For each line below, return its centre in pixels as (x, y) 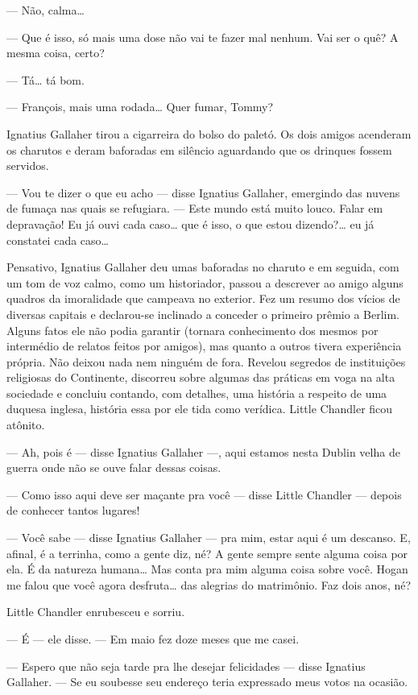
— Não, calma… (46, 10)
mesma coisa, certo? (56, 53)
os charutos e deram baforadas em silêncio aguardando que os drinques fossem (199, 149)
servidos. (28, 165)
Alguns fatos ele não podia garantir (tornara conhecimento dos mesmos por (192, 330)
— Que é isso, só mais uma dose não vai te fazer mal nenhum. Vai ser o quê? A (203, 37)
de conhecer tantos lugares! (73, 510)
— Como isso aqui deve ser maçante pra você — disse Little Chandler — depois (204, 494)
